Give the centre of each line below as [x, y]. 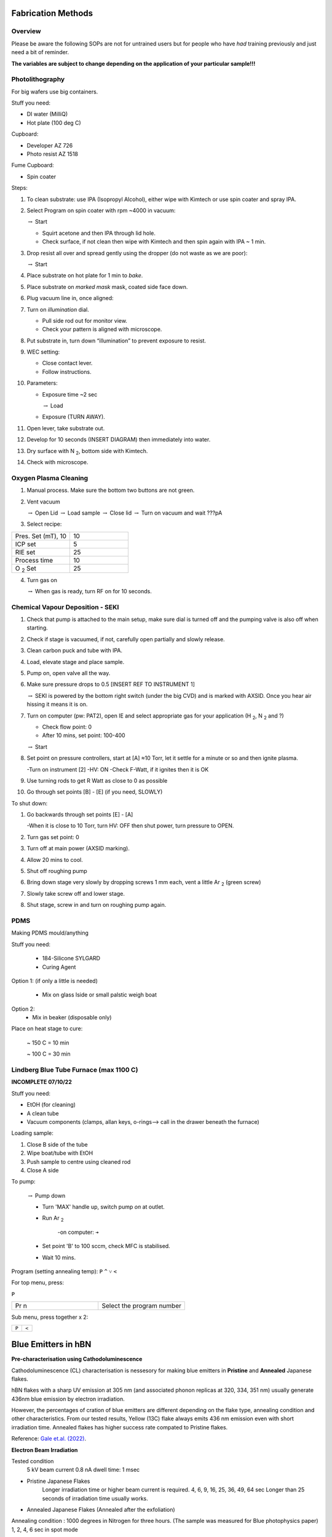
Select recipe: [44, 524]
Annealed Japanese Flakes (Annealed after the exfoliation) [101, 1509]
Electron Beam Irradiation [45, 1450]
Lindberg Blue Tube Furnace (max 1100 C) [75, 1070]
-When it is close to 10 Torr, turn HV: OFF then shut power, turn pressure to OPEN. [130, 826]
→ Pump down [47, 1195]
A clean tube [43, 1113]
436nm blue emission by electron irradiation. [68, 1399]
